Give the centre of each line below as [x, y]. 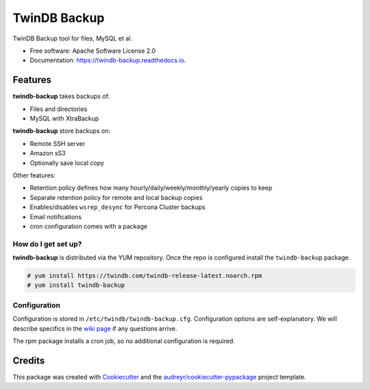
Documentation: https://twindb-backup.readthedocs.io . [108, 60]
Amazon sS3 [48, 153]
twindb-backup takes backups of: [61, 97]
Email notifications [56, 216]
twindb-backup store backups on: [62, 131]
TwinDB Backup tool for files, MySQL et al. [73, 38]
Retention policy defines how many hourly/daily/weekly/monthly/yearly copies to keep [151, 188]
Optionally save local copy [67, 163]
